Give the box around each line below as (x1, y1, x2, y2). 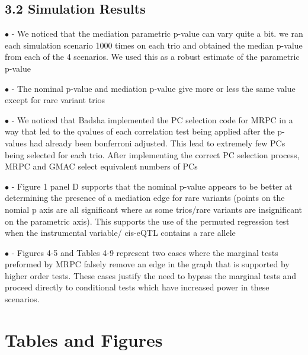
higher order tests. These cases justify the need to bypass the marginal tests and (5, 269, 297, 282)
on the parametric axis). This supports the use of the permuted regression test (5, 215, 290, 227)
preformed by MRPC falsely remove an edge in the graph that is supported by (5, 258, 290, 270)
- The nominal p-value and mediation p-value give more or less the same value (11, 82, 296, 94)
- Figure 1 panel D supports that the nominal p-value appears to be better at (11, 180, 293, 192)
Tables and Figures (5, 327, 163, 351)
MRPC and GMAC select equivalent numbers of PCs (5, 160, 198, 172)
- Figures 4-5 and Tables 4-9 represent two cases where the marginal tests (11, 246, 278, 258)
